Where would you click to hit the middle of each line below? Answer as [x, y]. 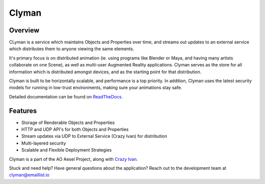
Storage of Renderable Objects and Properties [68, 123]
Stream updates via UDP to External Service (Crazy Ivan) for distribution [94, 136]
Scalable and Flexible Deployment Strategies [66, 150]
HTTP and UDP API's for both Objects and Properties [75, 129]
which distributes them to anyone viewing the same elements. [72, 49]
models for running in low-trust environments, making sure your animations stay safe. [96, 88]
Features [23, 111]
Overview [24, 30]
